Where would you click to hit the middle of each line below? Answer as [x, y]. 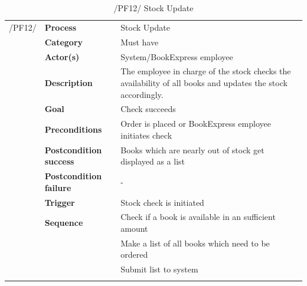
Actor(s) [62, 56]
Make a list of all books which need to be [195, 243]
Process [61, 27]
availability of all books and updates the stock [204, 82]
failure [58, 187]
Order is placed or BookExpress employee [196, 124]
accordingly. [142, 94]
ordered [134, 254]
